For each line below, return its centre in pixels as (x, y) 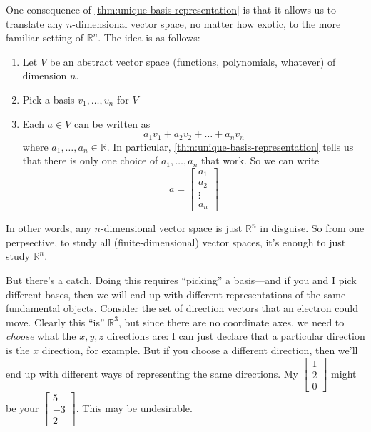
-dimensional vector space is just (172, 228)
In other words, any (49, 228)
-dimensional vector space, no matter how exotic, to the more (207, 23)
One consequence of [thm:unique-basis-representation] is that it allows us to (171, 9)
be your (22, 407)
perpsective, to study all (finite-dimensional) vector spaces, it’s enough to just (176, 242)
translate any (35, 23)
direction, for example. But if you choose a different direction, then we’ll (200, 350)
